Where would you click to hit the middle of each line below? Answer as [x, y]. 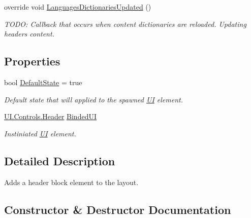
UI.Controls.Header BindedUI [50, 116]
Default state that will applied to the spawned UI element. [93, 99]
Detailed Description [60, 160]
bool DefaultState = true [43, 82]
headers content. [29, 34]
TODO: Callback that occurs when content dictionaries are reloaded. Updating [125, 24]
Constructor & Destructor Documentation [118, 209]
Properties [32, 61]
